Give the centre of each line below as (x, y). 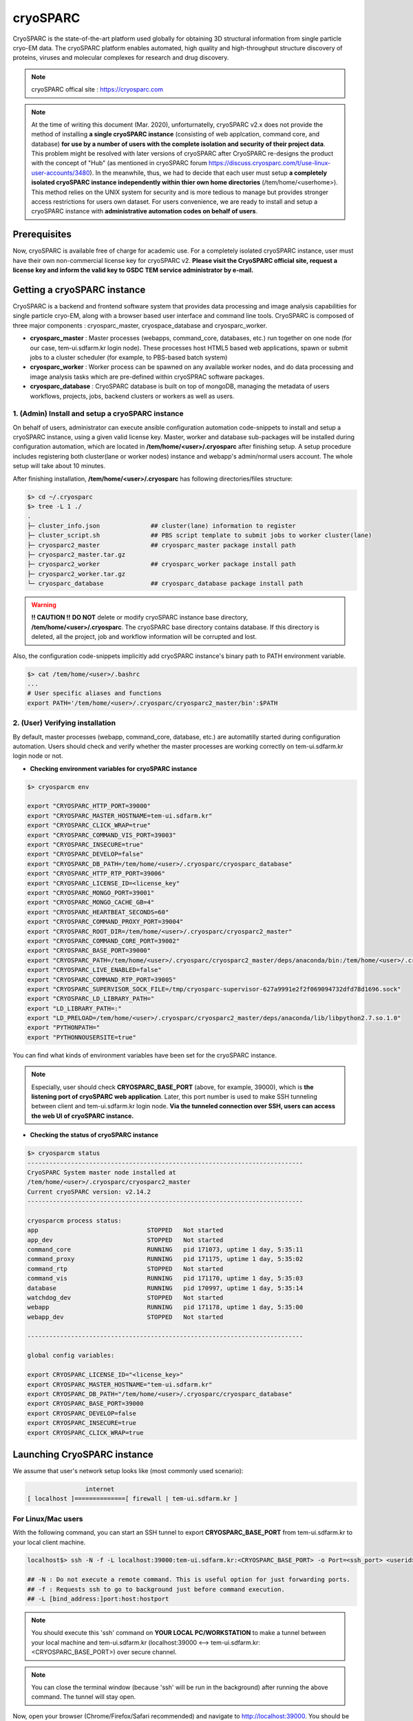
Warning (44, 605)
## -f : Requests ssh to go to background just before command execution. (156, 1589)
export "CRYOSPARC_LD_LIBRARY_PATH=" (91, 999)
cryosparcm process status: (74, 1221)
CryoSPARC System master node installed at (102, 1172)
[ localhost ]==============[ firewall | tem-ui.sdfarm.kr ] (133, 1499)
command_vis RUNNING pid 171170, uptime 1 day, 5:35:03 (165, 1278)
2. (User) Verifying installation (64, 723)
